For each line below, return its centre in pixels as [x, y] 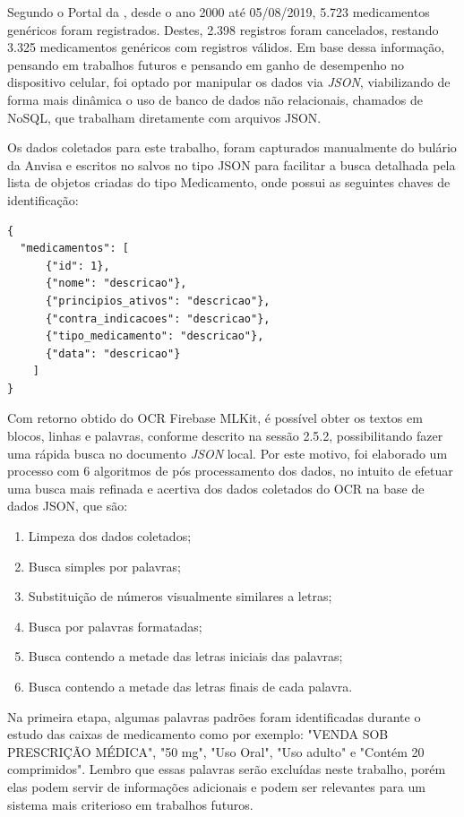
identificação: [43, 199]
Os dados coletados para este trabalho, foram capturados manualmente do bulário [232, 147]
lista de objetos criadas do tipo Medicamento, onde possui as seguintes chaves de [229, 182]
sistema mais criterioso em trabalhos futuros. [130, 804]
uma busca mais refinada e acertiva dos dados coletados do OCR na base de [216, 488]
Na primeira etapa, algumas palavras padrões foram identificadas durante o [214, 716]
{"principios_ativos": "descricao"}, [158, 301]
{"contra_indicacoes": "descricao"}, [158, 318]
